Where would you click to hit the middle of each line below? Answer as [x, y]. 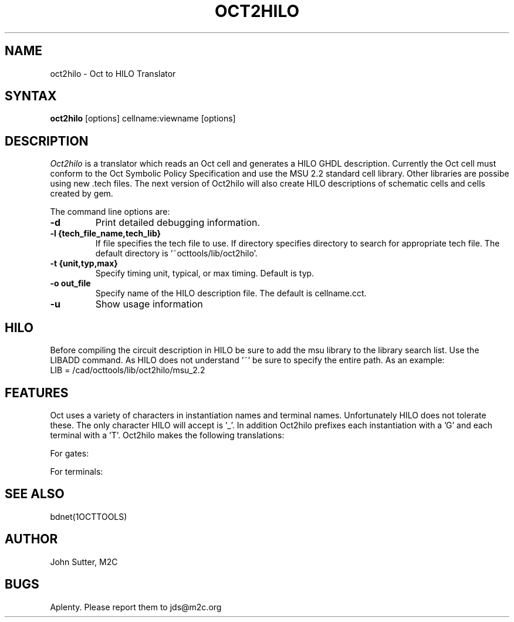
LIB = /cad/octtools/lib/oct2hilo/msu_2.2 [128, 370]
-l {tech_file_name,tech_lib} [106, 234]
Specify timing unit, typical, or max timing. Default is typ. [205, 273]
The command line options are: [110, 212]
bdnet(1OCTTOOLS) [89, 516]
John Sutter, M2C [84, 562]
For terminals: [77, 471]
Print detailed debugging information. [178, 223]
